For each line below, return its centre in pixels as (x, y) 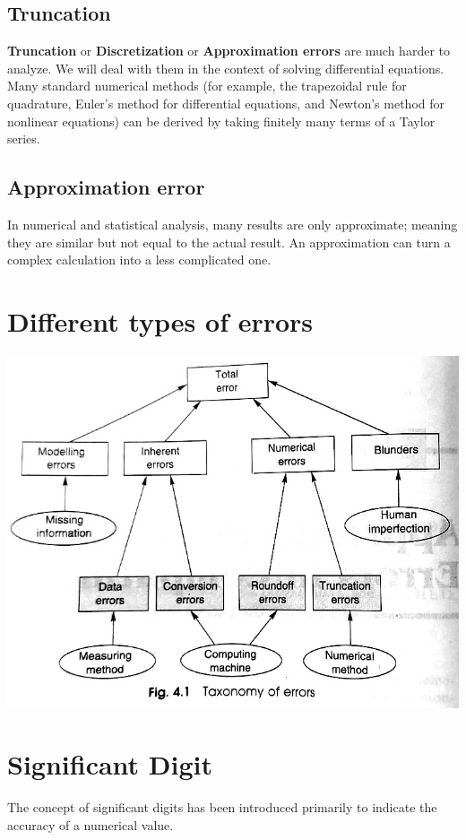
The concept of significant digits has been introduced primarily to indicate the (222, 807)
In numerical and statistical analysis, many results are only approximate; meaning (233, 224)
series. (24, 139)
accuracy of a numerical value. (91, 824)
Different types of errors (160, 320)
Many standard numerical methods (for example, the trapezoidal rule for (207, 86)
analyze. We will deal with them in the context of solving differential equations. (226, 68)
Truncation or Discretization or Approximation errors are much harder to (229, 51)
